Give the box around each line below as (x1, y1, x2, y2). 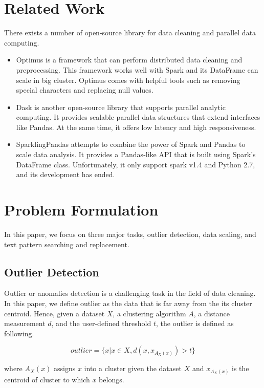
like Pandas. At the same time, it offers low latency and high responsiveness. (16, 121, 256, 132)
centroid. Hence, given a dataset (4, 308, 105, 318)
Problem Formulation (4, 199, 159, 220)
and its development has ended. (16, 169, 115, 180)
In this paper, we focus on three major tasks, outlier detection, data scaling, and (4, 228, 256, 239)
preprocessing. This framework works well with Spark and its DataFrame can (16, 64, 258, 75)
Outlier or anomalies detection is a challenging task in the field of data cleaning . (4, 288, 256, 298)
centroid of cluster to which (4, 374, 90, 384)
